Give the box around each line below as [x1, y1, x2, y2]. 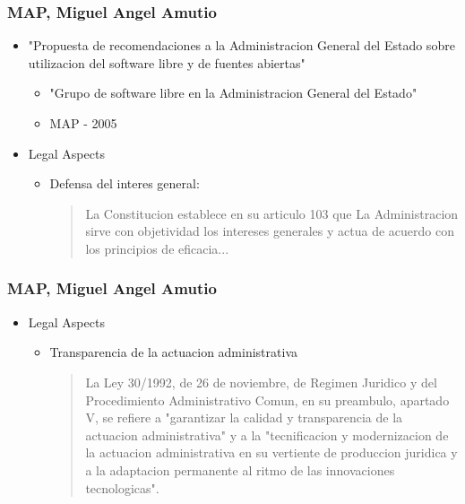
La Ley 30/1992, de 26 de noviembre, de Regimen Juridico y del [85, 372, 437, 391]
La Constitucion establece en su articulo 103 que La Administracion [85, 204, 459, 222]
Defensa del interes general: [49, 174, 200, 193]
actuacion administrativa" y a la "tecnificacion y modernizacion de [85, 425, 449, 444]
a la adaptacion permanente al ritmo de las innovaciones [85, 460, 395, 479]
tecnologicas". [85, 478, 159, 497]
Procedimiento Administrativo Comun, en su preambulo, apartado [85, 390, 450, 409]
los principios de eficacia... [85, 239, 229, 257]
